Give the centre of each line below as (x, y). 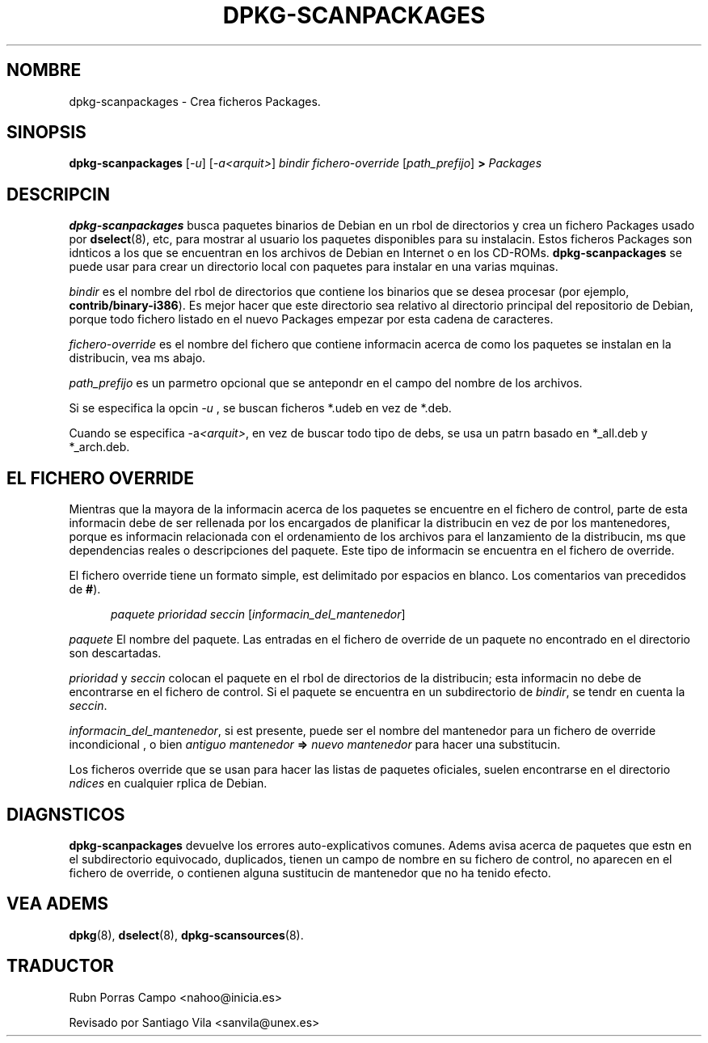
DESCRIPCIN (58, 194)
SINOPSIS (46, 133)
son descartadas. (115, 653)
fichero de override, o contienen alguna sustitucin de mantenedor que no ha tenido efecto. (310, 872)
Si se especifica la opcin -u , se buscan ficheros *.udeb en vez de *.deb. (260, 408)
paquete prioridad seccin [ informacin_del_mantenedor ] (258, 614)
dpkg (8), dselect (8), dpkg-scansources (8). (186, 935)
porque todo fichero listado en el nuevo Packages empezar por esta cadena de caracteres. (311, 319)
